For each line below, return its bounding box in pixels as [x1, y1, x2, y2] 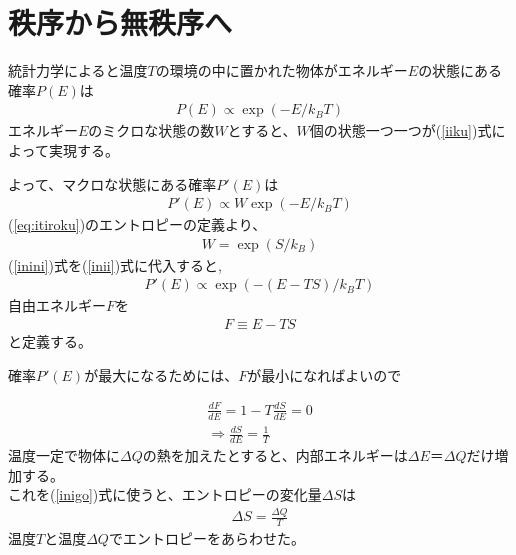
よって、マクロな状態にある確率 [8, 173, 217, 194]
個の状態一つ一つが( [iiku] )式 [309, 120, 492, 141]
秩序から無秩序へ [8, 2, 233, 43]
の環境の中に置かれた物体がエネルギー [155, 60, 408, 81]
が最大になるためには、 [84, 364, 239, 385]
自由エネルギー [8, 295, 106, 316]
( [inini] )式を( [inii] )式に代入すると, [8, 254, 222, 275]
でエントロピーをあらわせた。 [108, 527, 305, 548]
